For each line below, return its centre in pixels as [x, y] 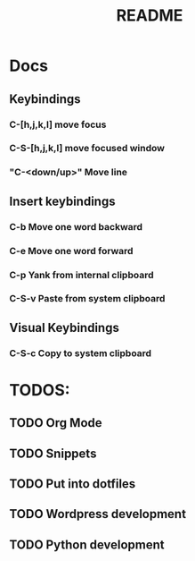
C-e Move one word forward [71, 251]
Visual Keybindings [65, 327]
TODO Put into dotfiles [73, 484]
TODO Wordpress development [98, 514]
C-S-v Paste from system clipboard [87, 299]
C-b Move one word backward [76, 226]
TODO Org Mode [56, 423]
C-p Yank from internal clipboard [81, 275]
